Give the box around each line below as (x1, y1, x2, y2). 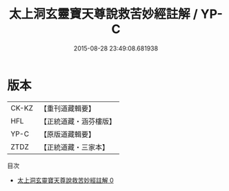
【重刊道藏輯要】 (39, 103, 95, 113)
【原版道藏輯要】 (39, 129, 95, 139)
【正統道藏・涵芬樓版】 (39, 117, 116, 126)
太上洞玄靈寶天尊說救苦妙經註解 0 (17, 176, 114, 184)
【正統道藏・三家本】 (39, 142, 109, 152)
